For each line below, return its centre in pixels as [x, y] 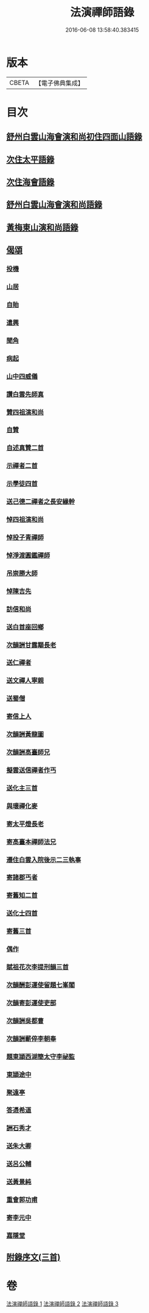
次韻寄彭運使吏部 [31, 1003]
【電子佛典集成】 [59, 83]
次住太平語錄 [30, 159]
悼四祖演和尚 [25, 519]
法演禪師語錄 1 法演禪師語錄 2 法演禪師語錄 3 [62, 1304]
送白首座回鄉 [25, 627]
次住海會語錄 [30, 182]
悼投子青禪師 [25, 537]
